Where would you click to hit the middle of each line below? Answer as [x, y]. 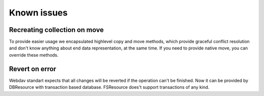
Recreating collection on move [56, 30]
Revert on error [33, 69]
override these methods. [34, 55]
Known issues [38, 13]
